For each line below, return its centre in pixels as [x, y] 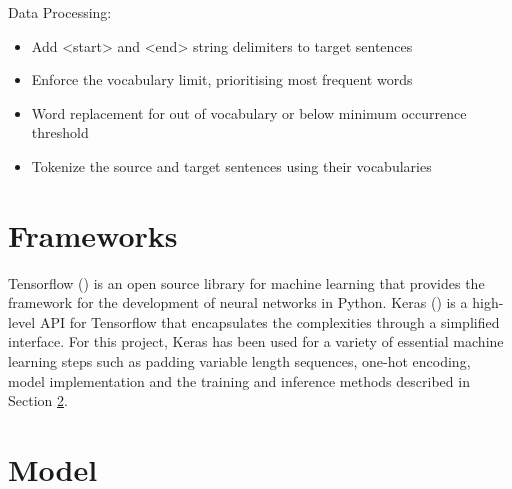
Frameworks [93, 234]
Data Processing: [60, 12]
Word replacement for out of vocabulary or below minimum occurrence [249, 112]
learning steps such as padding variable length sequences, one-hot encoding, [239, 361]
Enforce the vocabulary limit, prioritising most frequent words [222, 79]
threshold [60, 132]
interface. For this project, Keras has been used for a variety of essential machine [256, 341]
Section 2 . [38, 400]
